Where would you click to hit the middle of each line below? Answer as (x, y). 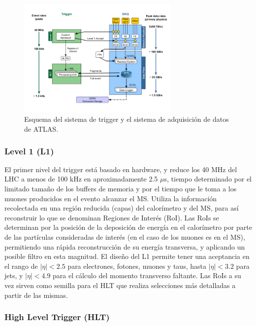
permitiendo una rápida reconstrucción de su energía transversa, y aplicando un (125, 246)
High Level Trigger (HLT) (57, 317)
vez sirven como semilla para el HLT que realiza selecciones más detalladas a (120, 285)
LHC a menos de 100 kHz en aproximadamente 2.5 (81, 179)
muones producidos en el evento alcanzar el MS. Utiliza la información (111, 198)
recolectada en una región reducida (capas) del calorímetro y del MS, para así (122, 208)
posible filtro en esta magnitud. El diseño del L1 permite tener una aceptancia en (127, 256)
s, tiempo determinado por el (208, 179)
